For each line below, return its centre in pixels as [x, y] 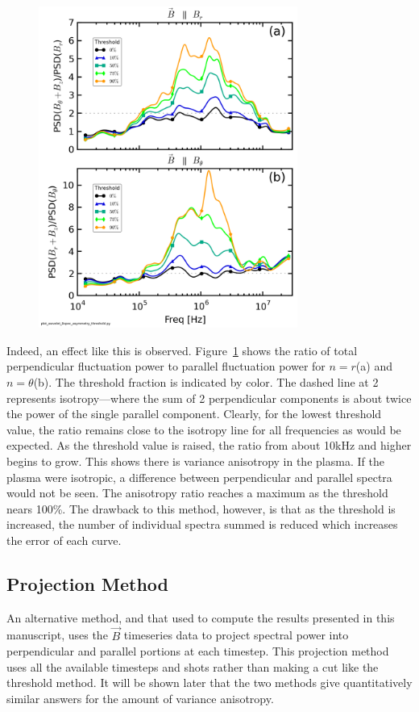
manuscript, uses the [57, 635]
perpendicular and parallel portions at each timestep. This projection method [198, 651]
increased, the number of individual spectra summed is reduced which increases [202, 524]
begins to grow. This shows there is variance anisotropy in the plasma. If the [195, 461]
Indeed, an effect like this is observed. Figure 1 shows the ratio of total [182, 350]
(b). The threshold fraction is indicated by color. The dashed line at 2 [206, 382]
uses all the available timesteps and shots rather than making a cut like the [193, 666]
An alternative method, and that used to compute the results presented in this [201, 617]
